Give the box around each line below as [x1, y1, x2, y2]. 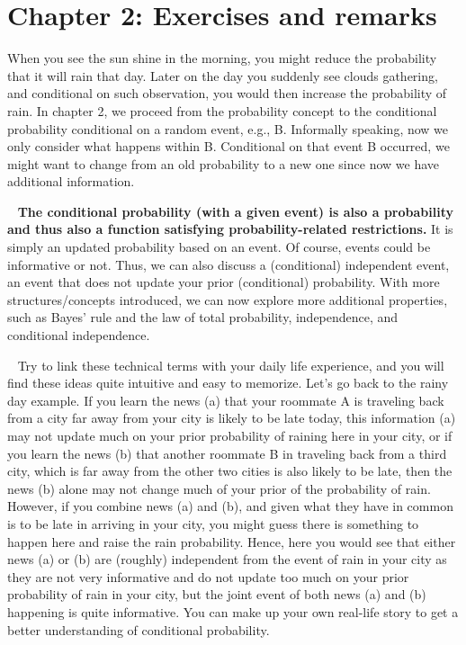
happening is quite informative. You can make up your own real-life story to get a [7, 602, 459, 621]
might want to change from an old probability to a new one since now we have [7, 154, 440, 173]
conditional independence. [7, 326, 150, 345]
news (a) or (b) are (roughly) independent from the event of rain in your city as [7, 550, 447, 569]
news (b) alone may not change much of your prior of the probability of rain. [7, 479, 431, 497]
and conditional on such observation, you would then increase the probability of [7, 84, 447, 103]
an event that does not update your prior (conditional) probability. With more [7, 273, 440, 291]
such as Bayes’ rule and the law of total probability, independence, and [7, 308, 399, 327]
